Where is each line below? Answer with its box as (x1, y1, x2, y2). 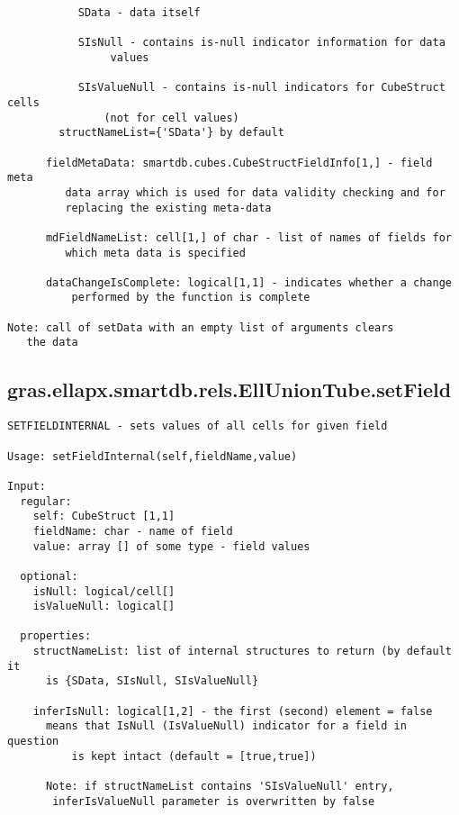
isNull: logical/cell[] (32, 584, 175, 598)
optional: (20, 569, 78, 583)
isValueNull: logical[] (32, 600, 175, 613)
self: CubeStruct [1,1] (32, 510, 175, 523)
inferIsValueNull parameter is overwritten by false (52, 794, 375, 808)
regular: (20, 494, 72, 508)
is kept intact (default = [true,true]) (71, 749, 317, 763)
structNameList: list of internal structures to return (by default (32, 645, 452, 658)
